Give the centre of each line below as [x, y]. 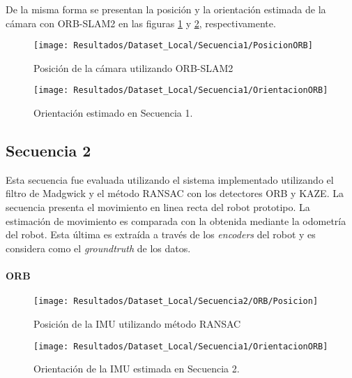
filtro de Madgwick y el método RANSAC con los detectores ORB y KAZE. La [175, 193]
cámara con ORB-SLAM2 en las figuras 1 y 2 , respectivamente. [141, 23]
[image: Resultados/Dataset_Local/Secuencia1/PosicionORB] [173, 46]
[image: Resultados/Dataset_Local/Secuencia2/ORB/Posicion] [176, 301]
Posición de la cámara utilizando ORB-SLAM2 [133, 67]
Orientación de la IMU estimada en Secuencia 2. [137, 369]
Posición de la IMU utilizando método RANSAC [137, 323]
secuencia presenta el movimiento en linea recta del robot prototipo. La [158, 207]
